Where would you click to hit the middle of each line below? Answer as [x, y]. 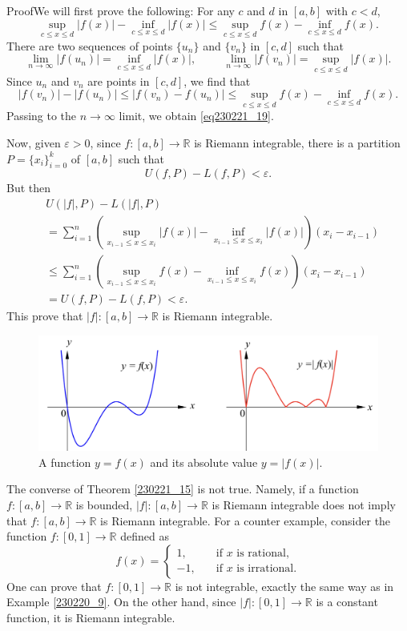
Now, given [34, 143]
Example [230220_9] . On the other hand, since [121, 602]
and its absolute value [204, 462]
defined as [145, 536]
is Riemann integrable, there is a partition [297, 143]
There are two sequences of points [90, 45]
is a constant [347, 602]
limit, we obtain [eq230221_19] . [196, 116]
